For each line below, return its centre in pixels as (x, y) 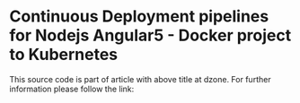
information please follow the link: (72, 89)
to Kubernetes (64, 55)
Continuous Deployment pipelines (139, 17)
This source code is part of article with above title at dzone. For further (140, 79)
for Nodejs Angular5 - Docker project (150, 35)
